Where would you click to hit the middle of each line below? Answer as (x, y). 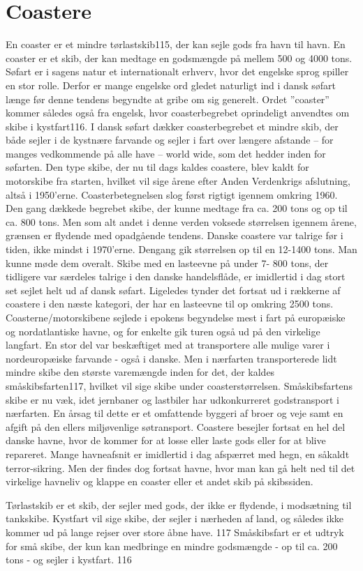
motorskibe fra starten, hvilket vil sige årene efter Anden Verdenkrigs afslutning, (178, 181)
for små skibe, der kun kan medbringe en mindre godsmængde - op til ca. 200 (172, 546)
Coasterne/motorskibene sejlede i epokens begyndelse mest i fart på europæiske (176, 317)
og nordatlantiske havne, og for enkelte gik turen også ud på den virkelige (163, 331)
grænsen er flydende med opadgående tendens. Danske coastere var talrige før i (175, 235)
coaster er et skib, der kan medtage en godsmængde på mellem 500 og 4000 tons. (179, 58)
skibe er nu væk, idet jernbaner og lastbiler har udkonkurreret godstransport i (172, 399)
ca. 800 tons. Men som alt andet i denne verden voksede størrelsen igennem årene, (181, 221)
